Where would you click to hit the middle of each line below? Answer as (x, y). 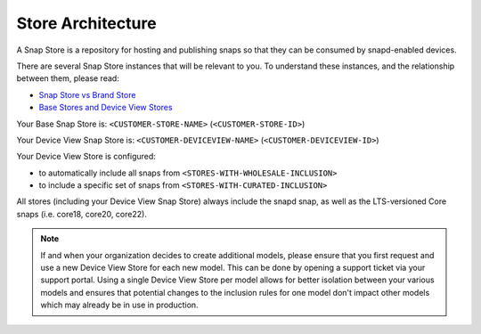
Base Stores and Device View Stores (106, 108)
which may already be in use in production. (120, 305)
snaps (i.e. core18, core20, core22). (82, 214)
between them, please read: (68, 78)
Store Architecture (86, 23)
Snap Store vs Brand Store (87, 94)
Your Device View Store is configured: (86, 157)
